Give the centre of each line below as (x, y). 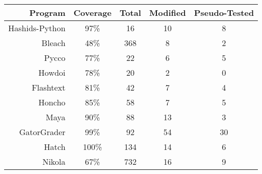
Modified (168, 13)
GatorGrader (42, 132)
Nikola (54, 161)
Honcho (52, 102)
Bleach (54, 43)
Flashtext (48, 87)
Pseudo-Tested (224, 13)
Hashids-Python (37, 28)
